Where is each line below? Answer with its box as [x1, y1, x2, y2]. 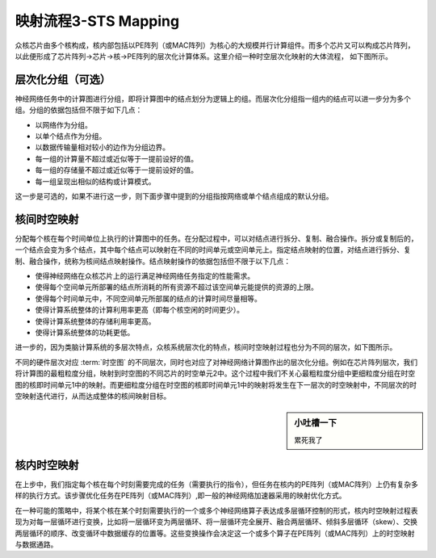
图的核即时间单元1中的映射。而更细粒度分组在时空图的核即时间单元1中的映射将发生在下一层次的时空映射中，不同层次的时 [15, 380, 417, 389]
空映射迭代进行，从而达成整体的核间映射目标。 [15, 391, 171, 401]
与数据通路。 [15, 539, 58, 549]
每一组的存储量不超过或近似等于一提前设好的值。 [35, 166, 198, 175]
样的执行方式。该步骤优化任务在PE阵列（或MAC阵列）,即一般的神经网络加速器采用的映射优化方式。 [15, 491, 346, 501]
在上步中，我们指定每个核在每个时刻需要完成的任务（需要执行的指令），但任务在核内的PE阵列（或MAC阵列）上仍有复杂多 [15, 480, 419, 489]
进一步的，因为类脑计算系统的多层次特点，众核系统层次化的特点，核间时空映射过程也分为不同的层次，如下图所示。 [15, 342, 397, 352]
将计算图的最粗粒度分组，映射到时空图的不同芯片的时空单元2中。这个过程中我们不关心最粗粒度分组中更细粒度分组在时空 [15, 368, 416, 379]
